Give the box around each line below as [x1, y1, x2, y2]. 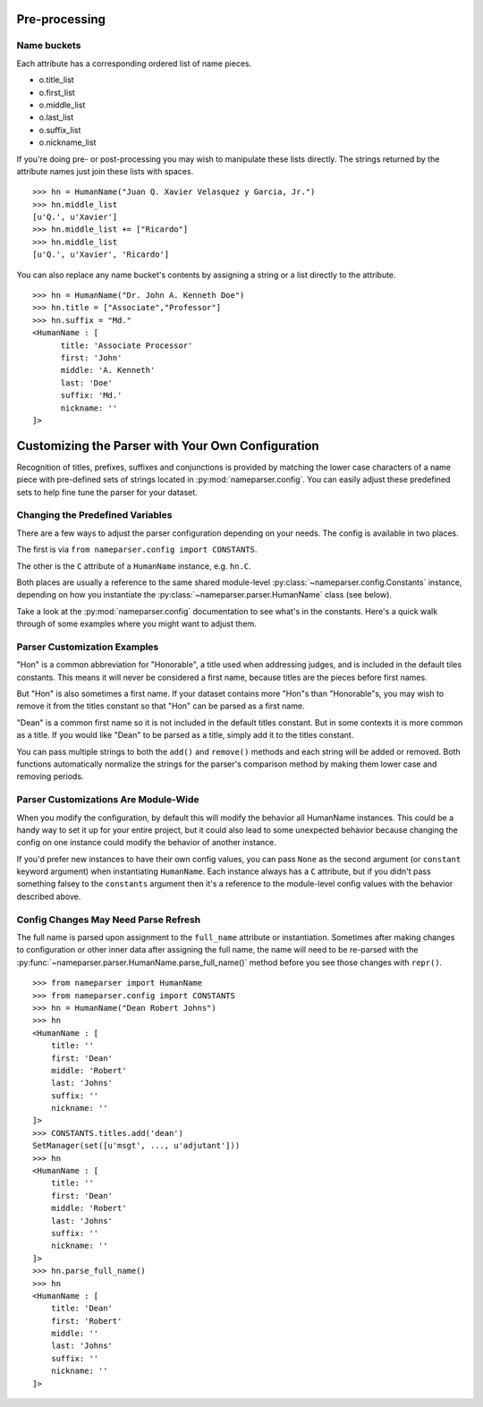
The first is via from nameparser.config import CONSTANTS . [16, 544, 258, 555]
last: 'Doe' [60, 377, 114, 388]
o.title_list [38, 74, 75, 85]
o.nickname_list [38, 137, 97, 148]
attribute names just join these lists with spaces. [16, 165, 194, 176]
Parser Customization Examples [16, 640, 159, 653]
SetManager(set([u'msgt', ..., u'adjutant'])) [32, 1140, 241, 1151]
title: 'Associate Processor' [60, 340, 193, 351]
